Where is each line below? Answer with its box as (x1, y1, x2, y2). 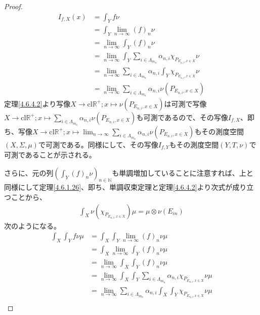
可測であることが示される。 (4, 149, 96, 160)
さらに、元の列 (4, 167, 54, 178)
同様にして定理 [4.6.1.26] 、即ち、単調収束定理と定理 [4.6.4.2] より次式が (4, 182, 233, 192)
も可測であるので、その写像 (136, 112, 228, 122)
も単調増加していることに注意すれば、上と (112, 167, 253, 178)
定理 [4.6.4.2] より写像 (4, 98, 71, 109)
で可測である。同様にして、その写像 (38, 139, 158, 149)
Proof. (4, 1, 23, 11)
